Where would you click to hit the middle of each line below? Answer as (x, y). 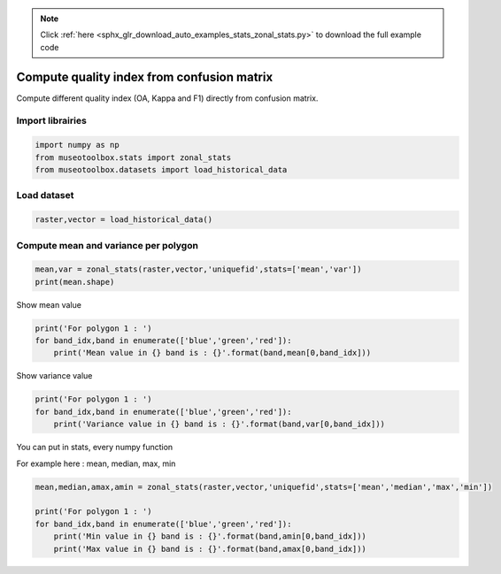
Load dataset (45, 195)
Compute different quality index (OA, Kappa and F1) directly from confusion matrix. (167, 98)
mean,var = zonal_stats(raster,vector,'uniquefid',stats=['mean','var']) (198, 269)
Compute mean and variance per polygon (108, 245)
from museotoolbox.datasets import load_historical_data (161, 170)
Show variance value (54, 376)
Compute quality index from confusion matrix (145, 77)
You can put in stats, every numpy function (95, 448)
